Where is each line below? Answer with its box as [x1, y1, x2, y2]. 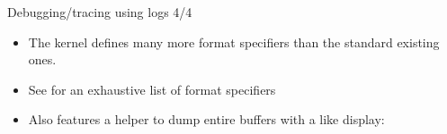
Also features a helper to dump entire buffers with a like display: [28, 110, 385, 129]
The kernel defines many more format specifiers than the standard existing [28, 32, 440, 51]
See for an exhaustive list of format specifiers [28, 80, 276, 98]
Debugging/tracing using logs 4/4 [7, 3, 192, 21]
